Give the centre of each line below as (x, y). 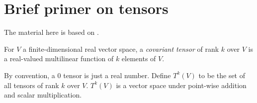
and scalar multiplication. (43, 95)
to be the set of (222, 75)
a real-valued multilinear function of (59, 58)
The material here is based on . (51, 32)
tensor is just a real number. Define (117, 75)
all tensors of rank (32, 85)
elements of (139, 58)
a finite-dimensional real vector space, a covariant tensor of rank (121, 49)
